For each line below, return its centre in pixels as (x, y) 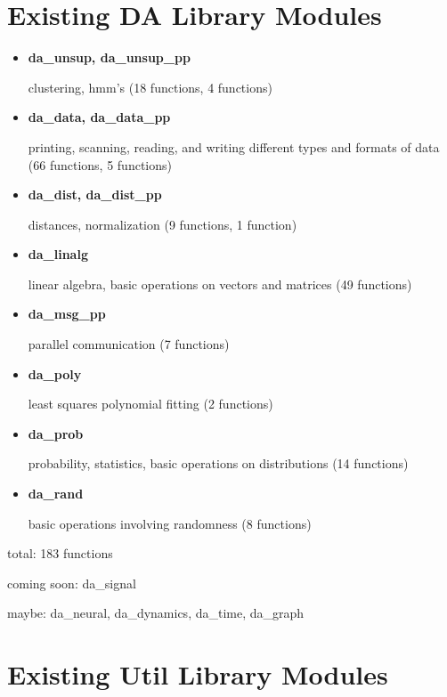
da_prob (56, 433)
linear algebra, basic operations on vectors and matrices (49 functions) (220, 284)
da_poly (55, 373)
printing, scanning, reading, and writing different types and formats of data (234, 146)
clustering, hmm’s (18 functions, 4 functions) (150, 87)
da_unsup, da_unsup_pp (109, 57)
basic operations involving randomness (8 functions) (170, 523)
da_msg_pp (67, 314)
